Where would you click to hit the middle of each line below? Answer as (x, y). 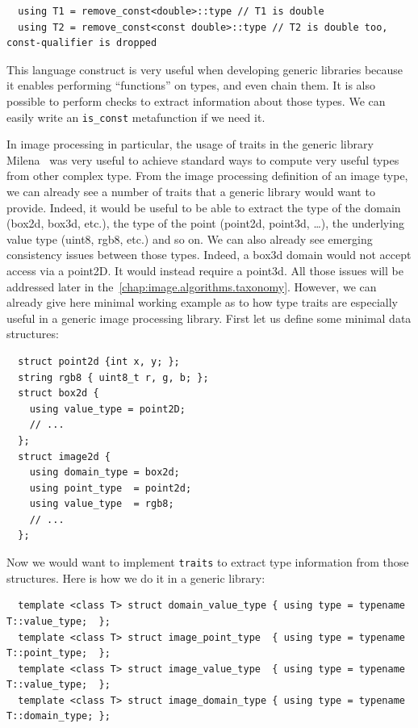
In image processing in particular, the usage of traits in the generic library (190, 144)
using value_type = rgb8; (102, 504)
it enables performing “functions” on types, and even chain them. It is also (191, 85)
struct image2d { (64, 456)
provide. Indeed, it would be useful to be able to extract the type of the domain (204, 207)
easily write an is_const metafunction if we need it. (136, 117)
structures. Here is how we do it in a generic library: (136, 577)
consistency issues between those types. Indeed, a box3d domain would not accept (209, 255)
